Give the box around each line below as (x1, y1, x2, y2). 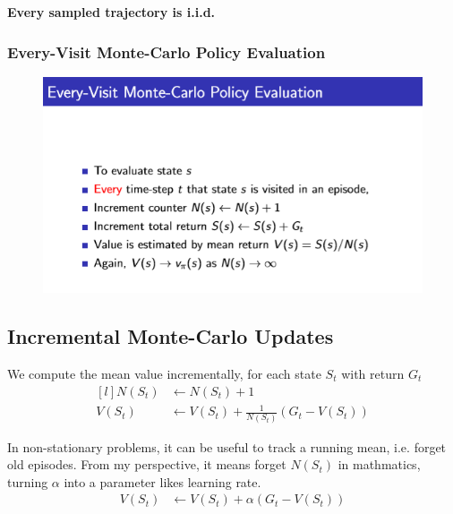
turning (7, 472, 48, 491)
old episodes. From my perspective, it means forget (7, 455, 286, 474)
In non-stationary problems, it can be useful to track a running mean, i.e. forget (7, 437, 447, 456)
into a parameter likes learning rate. (64, 472, 261, 491)
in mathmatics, (338, 455, 421, 474)
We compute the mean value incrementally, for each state (7, 364, 321, 383)
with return (341, 364, 405, 383)
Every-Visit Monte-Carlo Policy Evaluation (7, 40, 326, 63)
